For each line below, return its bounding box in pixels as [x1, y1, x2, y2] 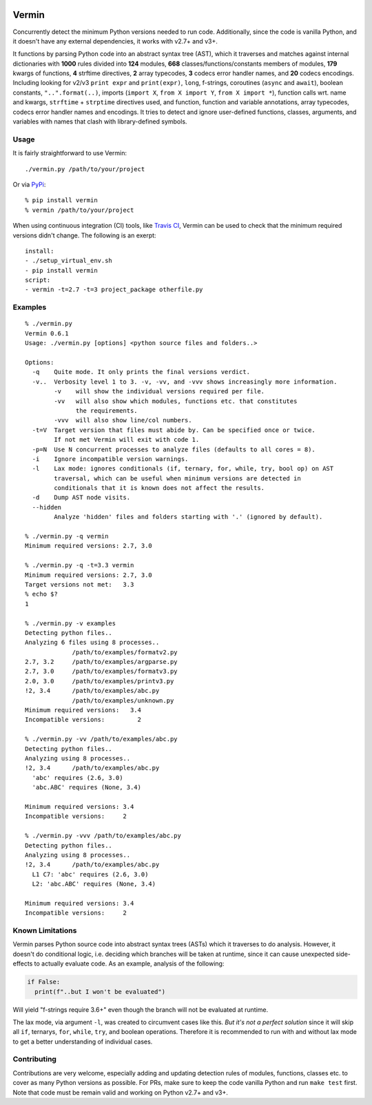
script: [25, 276, 51, 284]
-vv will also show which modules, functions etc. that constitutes [54, 397, 298, 405]
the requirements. [76, 407, 138, 414]
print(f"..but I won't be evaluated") [34, 988, 165, 995]
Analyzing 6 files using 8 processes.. [25, 638, 160, 647]
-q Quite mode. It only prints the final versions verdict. [32, 368, 251, 376]
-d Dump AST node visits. [32, 493, 131, 502]
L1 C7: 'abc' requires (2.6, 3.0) [32, 870, 149, 878]
